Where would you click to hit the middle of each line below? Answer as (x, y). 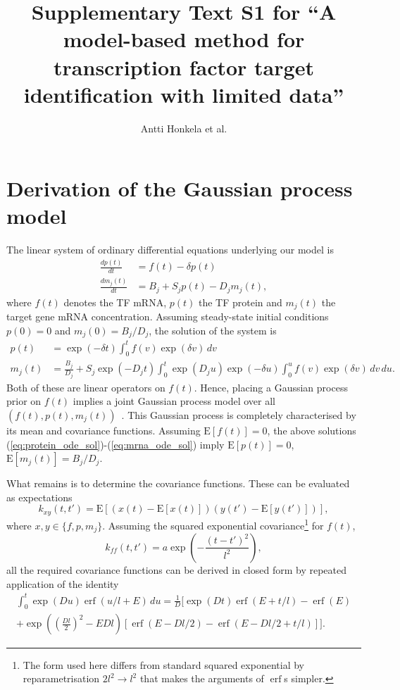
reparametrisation (61, 678)
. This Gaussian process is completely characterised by (239, 415)
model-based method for (184, 39)
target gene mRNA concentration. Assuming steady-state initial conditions (168, 316)
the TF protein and (240, 302)
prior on (24, 401)
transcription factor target (184, 67)
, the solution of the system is (213, 330)
